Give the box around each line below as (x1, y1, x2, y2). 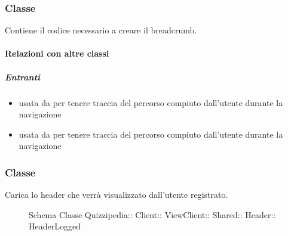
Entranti (5, 70, 41, 83)
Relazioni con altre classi (5, 47, 109, 60)
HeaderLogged (29, 220, 81, 232)
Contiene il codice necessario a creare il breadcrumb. (5, 24, 197, 36)
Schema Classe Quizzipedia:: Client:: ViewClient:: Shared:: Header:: (29, 208, 276, 221)
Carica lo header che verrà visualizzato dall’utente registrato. (5, 188, 228, 201)
